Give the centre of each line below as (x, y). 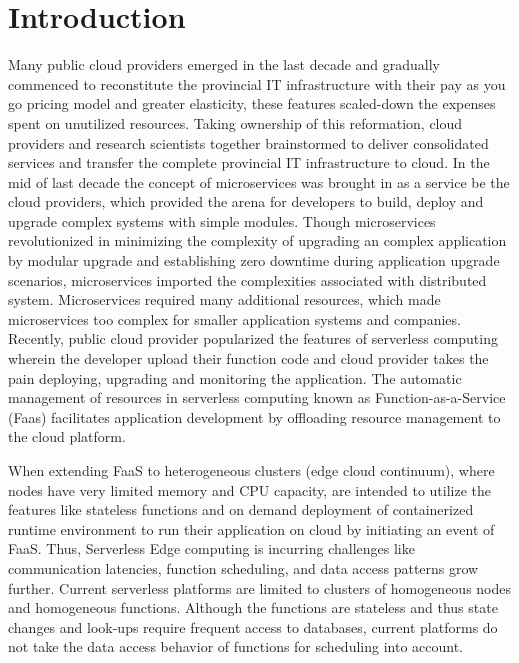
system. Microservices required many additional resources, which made (224, 299)
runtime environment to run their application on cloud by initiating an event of (251, 528)
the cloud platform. (67, 436)
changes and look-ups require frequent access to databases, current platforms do (253, 626)
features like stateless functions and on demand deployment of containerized (241, 509)
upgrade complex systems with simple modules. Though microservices (222, 220)
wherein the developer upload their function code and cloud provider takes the (248, 358)
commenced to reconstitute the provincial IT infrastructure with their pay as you (257, 83)
